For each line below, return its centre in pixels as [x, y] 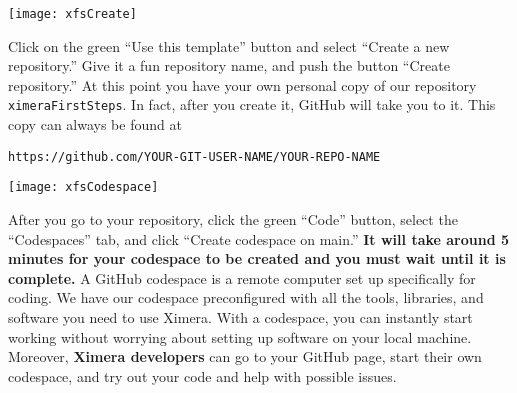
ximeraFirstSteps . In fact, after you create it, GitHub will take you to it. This [252, 104]
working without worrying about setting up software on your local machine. [240, 336]
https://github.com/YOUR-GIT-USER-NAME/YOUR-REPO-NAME [194, 156]
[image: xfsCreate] [72, 14]
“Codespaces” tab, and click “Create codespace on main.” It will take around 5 [259, 238]
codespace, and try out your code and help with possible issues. [202, 375]
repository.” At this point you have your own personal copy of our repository [242, 84]
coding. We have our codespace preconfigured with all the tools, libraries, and [246, 297]
